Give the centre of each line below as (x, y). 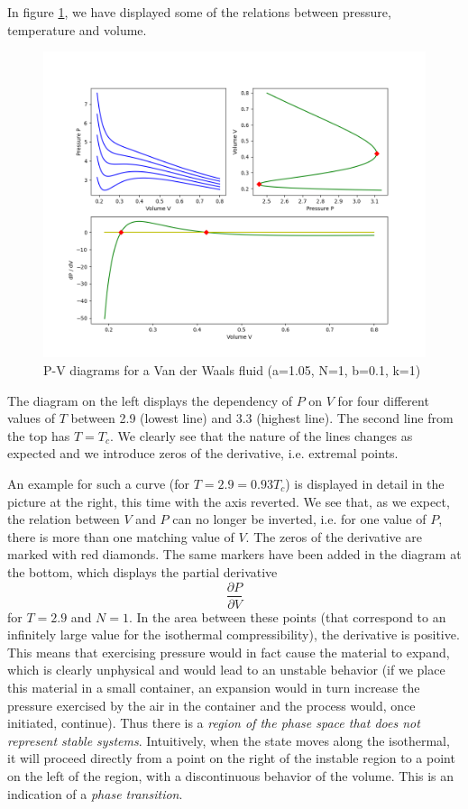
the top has (39, 435)
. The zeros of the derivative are (334, 536)
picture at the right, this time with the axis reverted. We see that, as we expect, (229, 501)
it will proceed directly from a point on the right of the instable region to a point (231, 758)
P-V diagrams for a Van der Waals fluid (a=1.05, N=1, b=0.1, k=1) (232, 369)
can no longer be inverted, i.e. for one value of (299, 519)
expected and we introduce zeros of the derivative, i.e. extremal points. (203, 453)
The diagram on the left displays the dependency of (150, 400)
